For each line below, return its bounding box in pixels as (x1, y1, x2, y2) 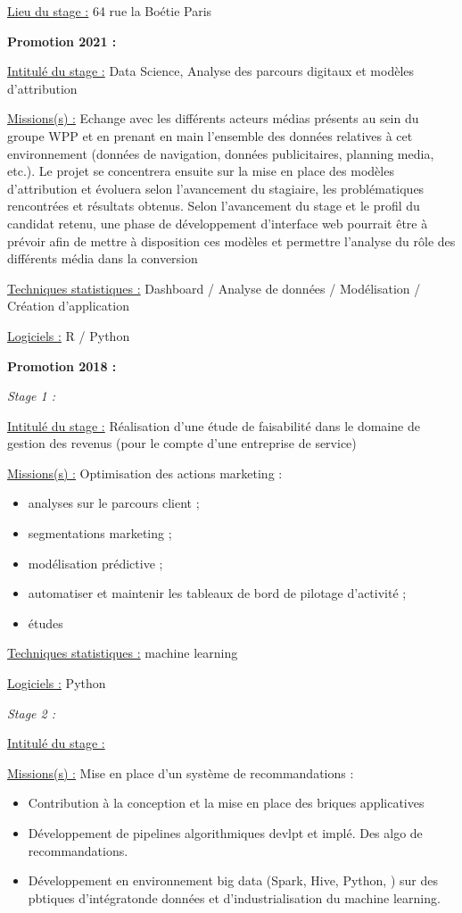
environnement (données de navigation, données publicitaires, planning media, (7, 144, 434, 162)
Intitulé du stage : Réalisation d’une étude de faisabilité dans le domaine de (7, 416, 420, 435)
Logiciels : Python (7, 674, 106, 693)
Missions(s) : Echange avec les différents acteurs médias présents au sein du (7, 109, 419, 128)
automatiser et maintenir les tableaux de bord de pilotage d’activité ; (28, 584, 407, 602)
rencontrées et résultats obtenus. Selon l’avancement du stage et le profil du (7, 196, 420, 215)
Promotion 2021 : (7, 31, 117, 50)
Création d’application (7, 296, 129, 315)
